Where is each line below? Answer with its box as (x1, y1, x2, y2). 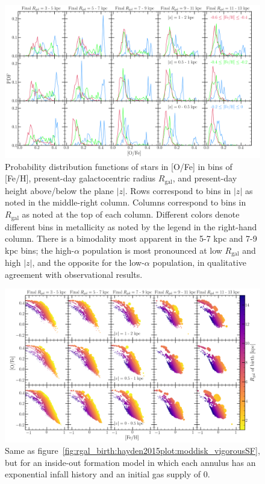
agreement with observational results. (5, 268, 143, 280)
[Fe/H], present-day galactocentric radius (5, 172, 156, 184)
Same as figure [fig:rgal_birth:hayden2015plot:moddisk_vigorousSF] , (5, 444, 260, 457)
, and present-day (172, 172, 237, 184)
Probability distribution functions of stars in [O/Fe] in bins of (5, 160, 232, 172)
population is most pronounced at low (82, 244, 222, 256)
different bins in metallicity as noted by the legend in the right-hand (5, 220, 257, 233)
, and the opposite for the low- (32, 256, 145, 269)
